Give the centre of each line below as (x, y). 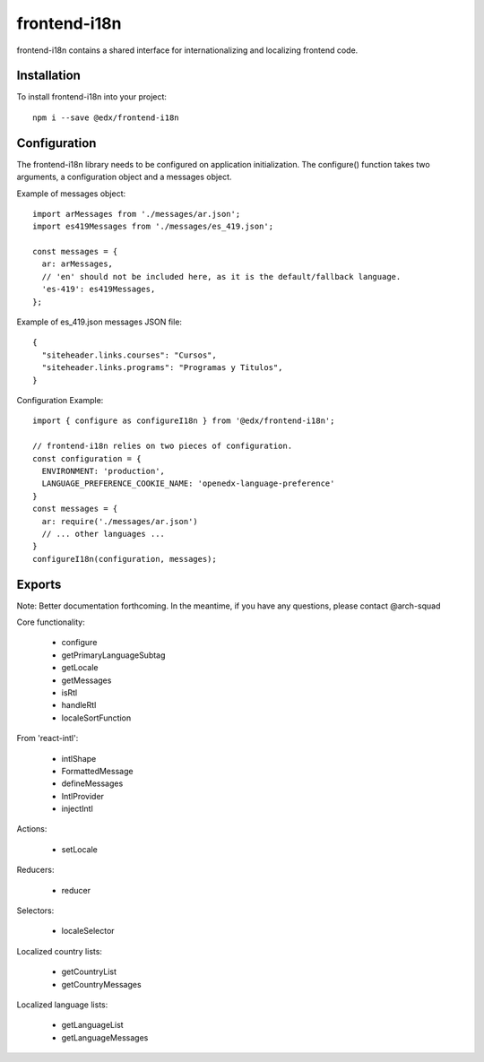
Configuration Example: (60, 400)
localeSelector (88, 931)
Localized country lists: (60, 951)
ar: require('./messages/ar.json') (120, 521)
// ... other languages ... (104, 534)
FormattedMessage (97, 771)
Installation (48, 76)
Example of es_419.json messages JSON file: (99, 322)
